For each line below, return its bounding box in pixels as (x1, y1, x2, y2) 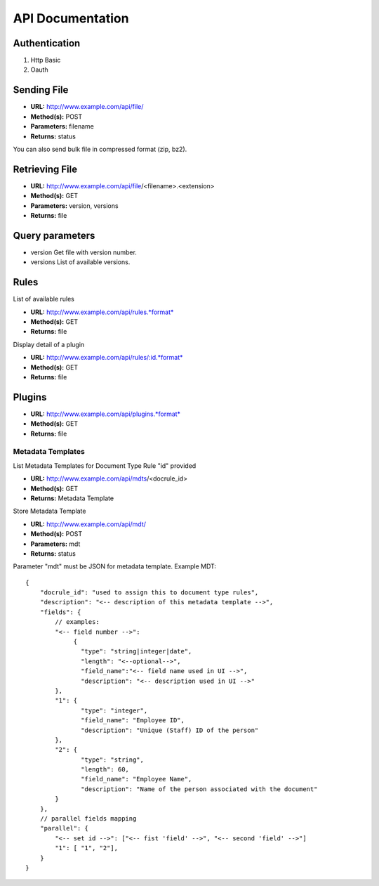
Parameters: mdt (30, 540, 81, 548)
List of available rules (13, 295, 75, 304)
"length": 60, (81, 766, 130, 774)
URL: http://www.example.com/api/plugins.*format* (30, 410, 181, 418)
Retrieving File (13, 163, 78, 175)
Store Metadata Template (13, 507, 86, 516)
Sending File (13, 84, 69, 96)
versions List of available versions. (30, 258, 131, 266)
